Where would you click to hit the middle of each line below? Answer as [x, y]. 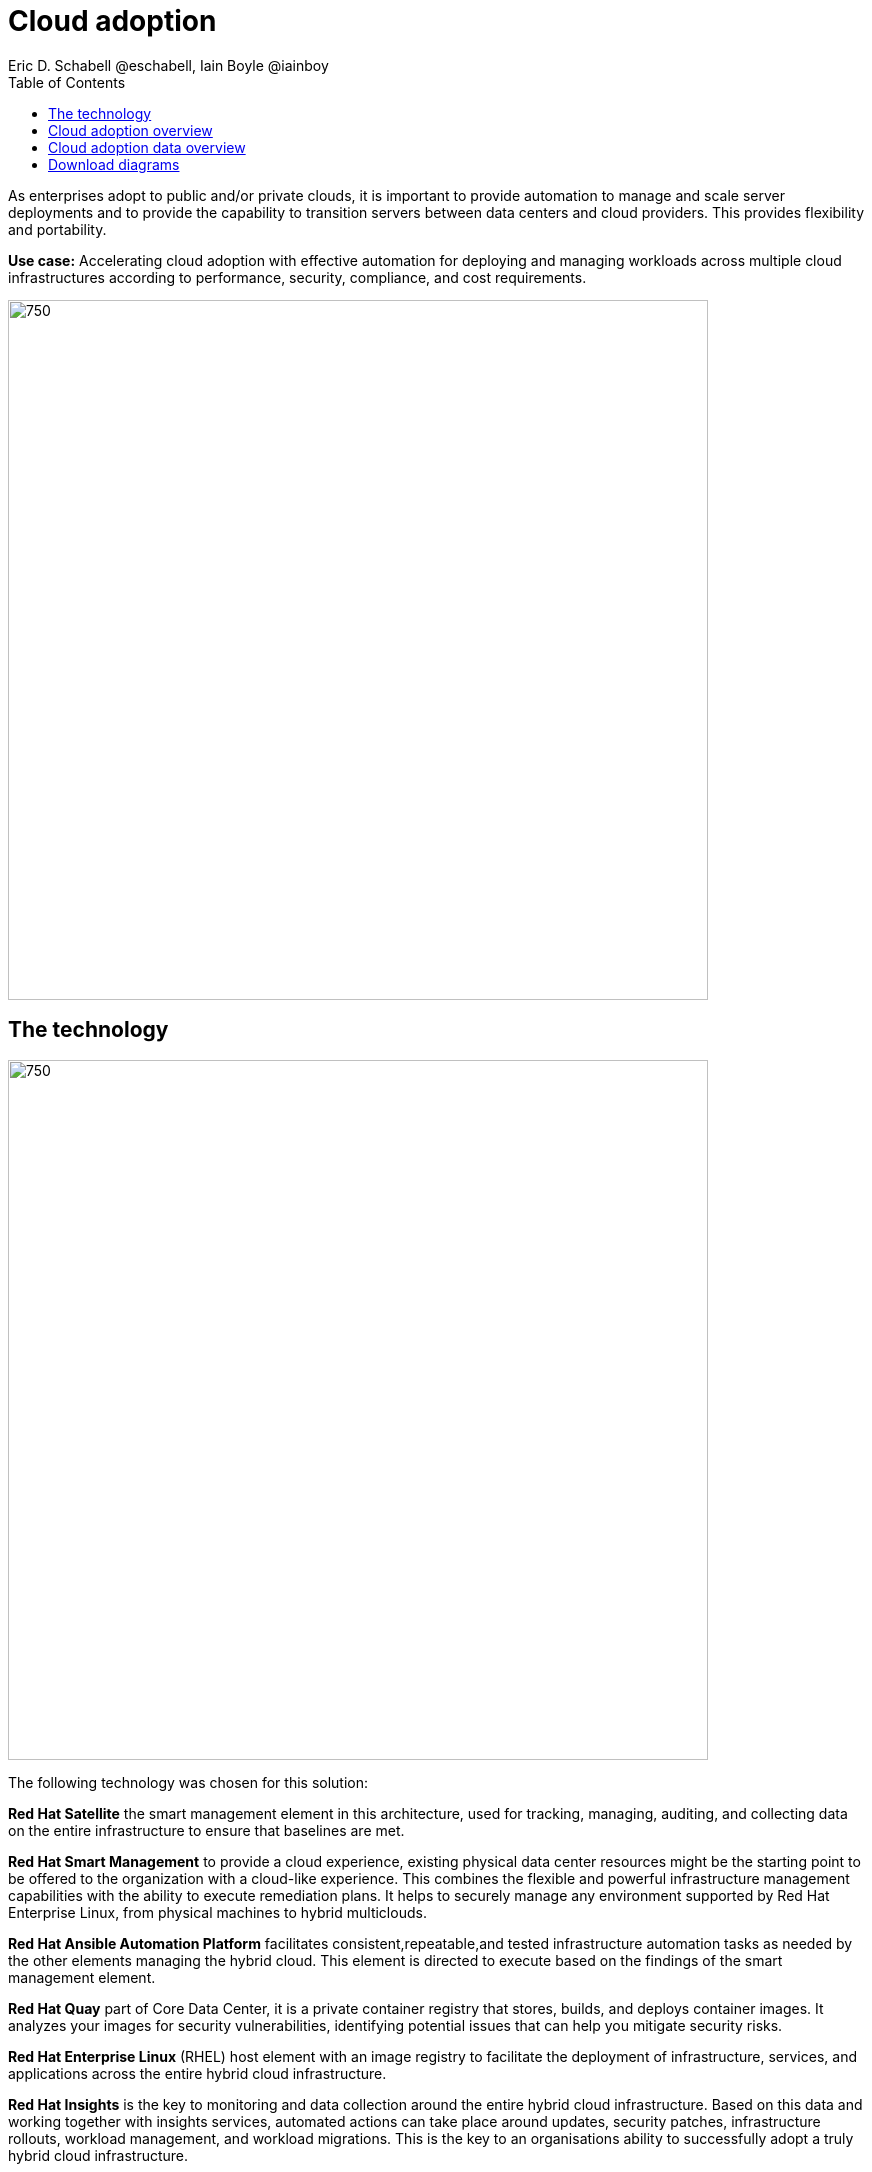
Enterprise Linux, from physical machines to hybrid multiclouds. [217, 1912]
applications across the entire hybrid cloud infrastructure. [197, 2073]
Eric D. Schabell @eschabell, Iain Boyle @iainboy [168, 65]
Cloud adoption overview [130, 130]
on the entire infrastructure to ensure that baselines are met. [206, 1830]
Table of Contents [67, 82]
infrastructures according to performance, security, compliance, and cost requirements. [297, 277]
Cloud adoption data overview [147, 147]
